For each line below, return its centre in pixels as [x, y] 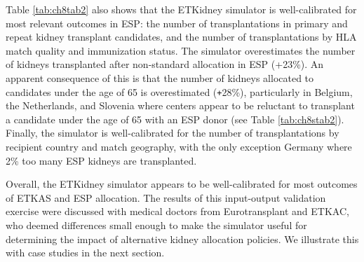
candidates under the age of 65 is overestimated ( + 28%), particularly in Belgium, [179, 91]
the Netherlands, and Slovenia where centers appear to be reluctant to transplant [180, 105]
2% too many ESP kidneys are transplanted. [101, 160]
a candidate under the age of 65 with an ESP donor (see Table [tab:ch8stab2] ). [175, 119]
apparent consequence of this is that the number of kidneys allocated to [160, 77]
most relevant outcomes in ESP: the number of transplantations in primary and [177, 23]
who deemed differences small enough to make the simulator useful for [156, 225]
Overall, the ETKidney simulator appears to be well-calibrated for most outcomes [182, 184]
